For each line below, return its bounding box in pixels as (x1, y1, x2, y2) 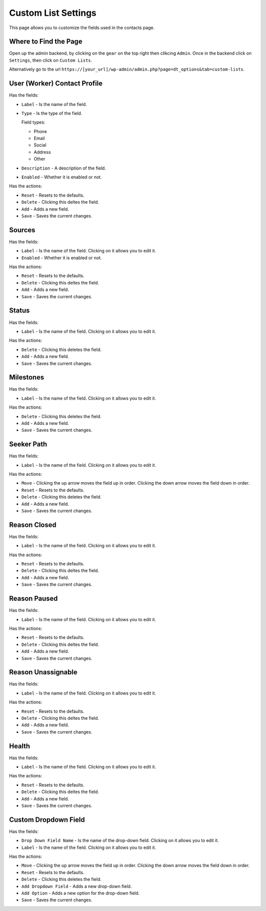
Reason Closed (9, 521, 57, 529)
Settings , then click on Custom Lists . (9, 57, 92, 63)
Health (9, 742, 31, 750)
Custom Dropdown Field (9, 815, 85, 824)
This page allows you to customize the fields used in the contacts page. (9, 25, 155, 31)
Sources (9, 226, 35, 234)
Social (33, 142, 47, 148)
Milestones (9, 373, 44, 382)
